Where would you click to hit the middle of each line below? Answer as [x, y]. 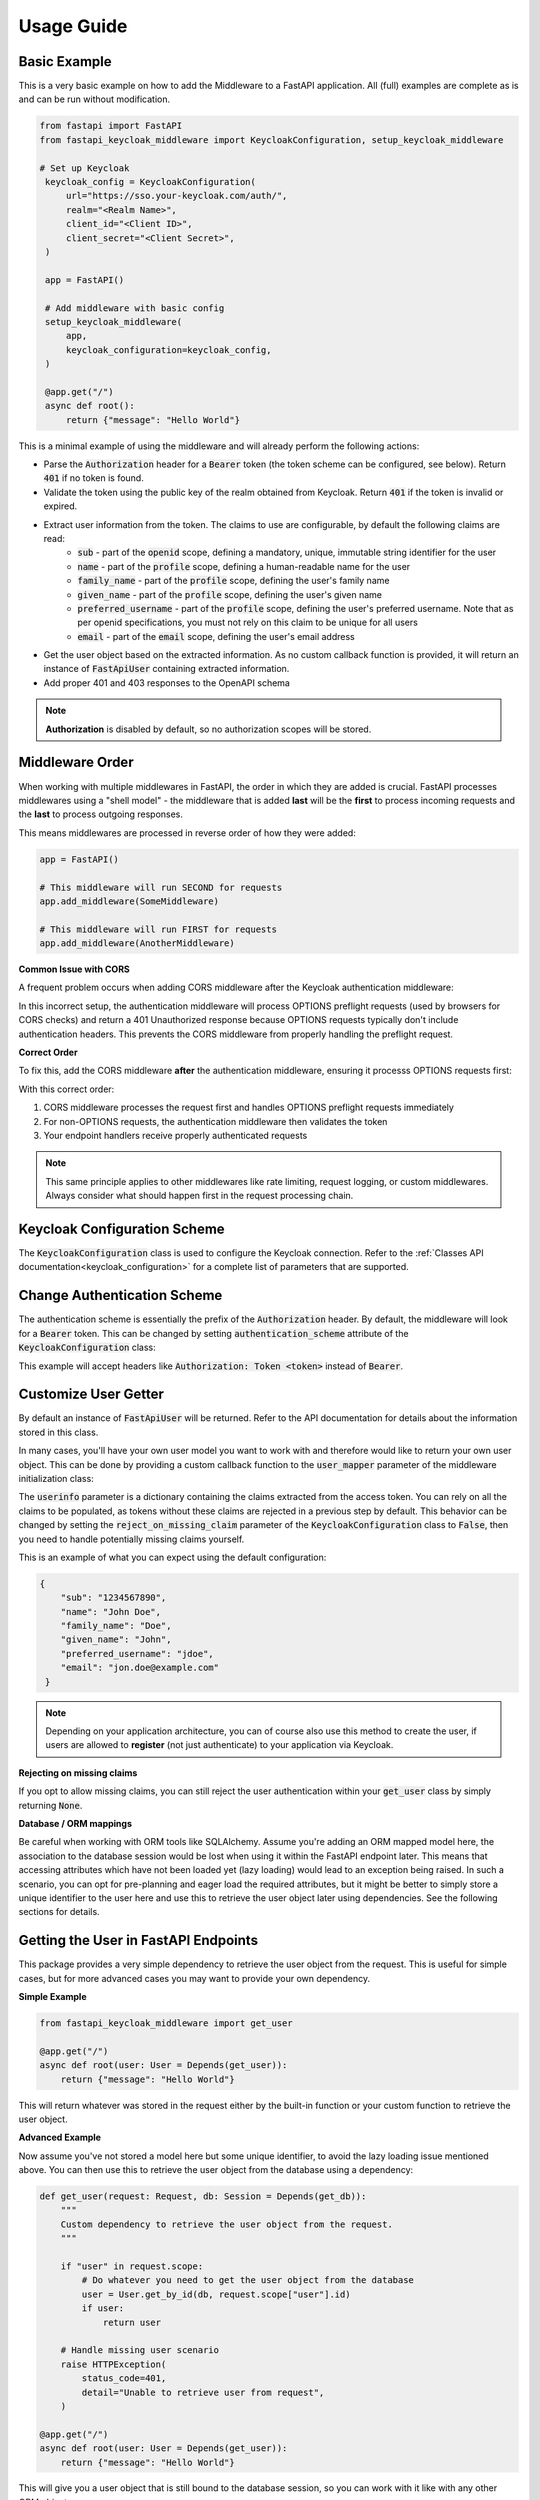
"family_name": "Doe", [116, 1626]
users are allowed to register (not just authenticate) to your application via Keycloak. [219, 1745]
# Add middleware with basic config [135, 308]
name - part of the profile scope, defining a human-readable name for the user [244, 566]
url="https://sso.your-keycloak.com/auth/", [176, 196]
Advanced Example [60, 2137]
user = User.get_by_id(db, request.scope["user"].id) [216, 2294]
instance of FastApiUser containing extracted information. [166, 669]
